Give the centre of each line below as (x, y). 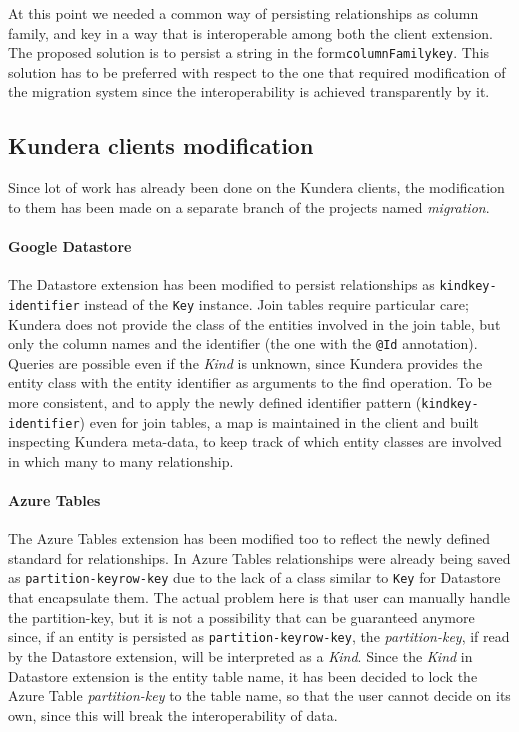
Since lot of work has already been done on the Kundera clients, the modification (256, 187)
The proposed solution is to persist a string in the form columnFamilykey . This (249, 52)
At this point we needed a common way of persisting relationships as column (243, 13)
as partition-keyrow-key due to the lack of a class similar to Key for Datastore (254, 577)
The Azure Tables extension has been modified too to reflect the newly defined (249, 538)
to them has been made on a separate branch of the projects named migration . (249, 206)
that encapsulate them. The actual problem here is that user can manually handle (259, 597)
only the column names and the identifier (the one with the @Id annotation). (243, 343)
